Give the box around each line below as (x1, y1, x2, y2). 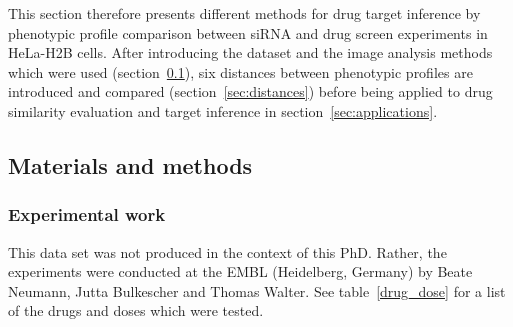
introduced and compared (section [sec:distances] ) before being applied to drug (8, 81, 493, 102)
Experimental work (8, 202, 166, 227)
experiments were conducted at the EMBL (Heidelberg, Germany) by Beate (8, 261, 473, 282)
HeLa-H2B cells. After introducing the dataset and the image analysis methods (8, 42, 493, 63)
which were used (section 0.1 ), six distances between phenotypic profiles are (8, 61, 473, 82)
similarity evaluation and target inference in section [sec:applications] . (8, 100, 438, 121)
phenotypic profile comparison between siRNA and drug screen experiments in (8, 22, 488, 43)
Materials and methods (8, 149, 253, 180)
